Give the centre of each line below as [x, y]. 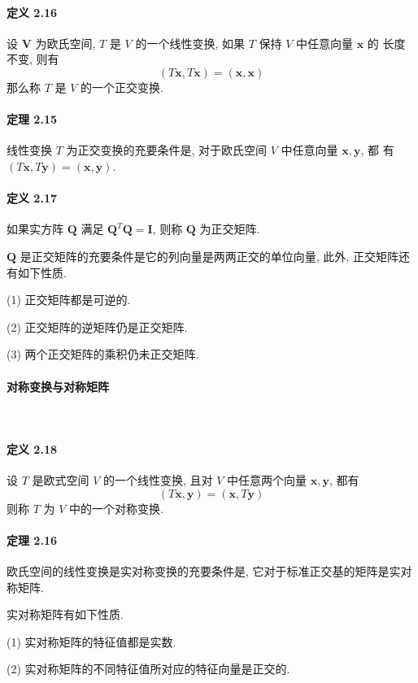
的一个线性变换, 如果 [190, 43]
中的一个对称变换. [116, 508]
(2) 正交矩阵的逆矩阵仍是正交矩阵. [97, 326]
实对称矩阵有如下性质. [65, 614]
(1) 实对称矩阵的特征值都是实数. [91, 641]
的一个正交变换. [122, 87]
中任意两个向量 [267, 480]
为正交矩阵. [230, 229]
